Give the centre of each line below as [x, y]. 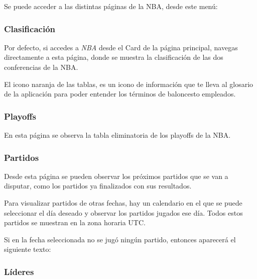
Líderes [19, 271]
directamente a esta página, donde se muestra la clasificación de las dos [114, 57]
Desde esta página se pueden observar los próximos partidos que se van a [116, 176]
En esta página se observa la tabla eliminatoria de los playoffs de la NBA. [117, 135]
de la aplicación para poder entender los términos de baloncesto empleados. [120, 94]
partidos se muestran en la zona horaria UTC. [75, 222]
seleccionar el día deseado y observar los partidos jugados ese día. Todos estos [123, 212]
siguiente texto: [28, 249]
